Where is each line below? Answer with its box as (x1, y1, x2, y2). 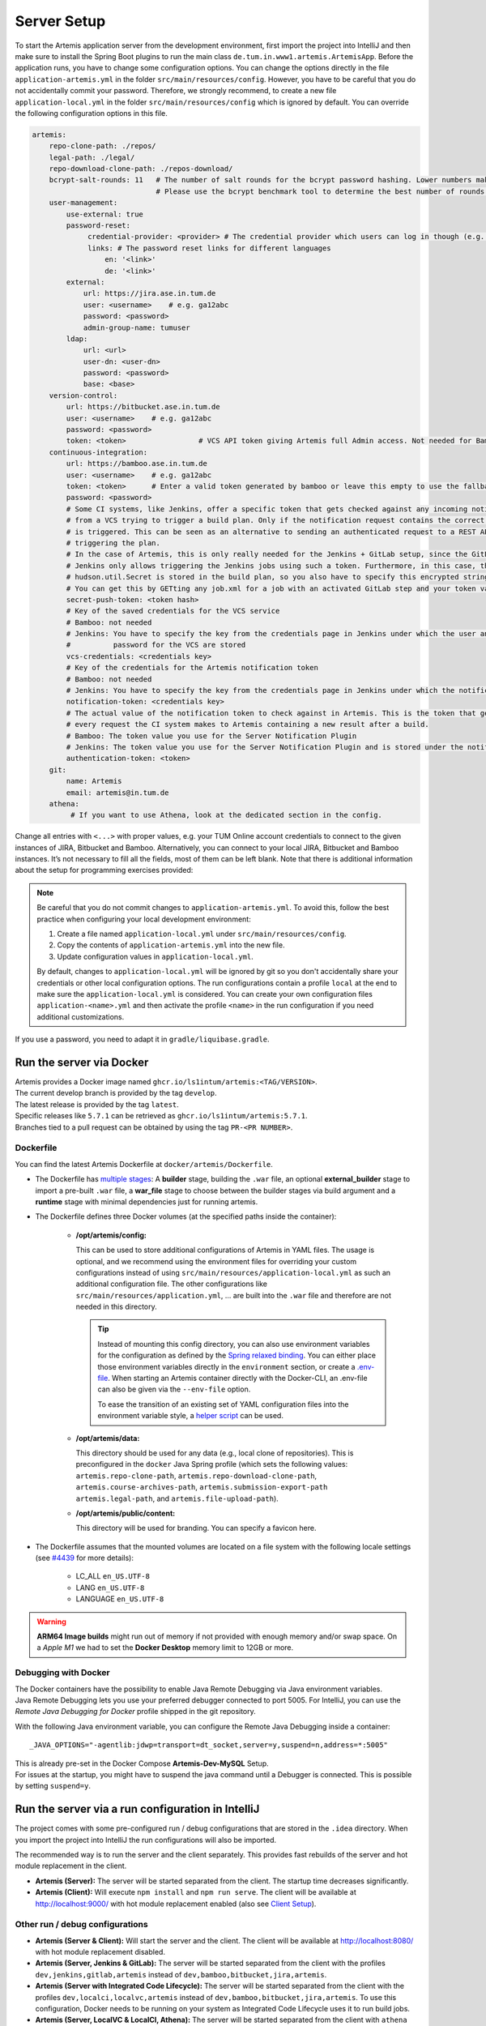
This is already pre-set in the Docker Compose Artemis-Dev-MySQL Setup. (15, 1759, 269, 1768)
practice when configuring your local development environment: (36, 914, 251, 924)
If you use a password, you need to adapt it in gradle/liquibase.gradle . (15, 1034, 271, 1045)
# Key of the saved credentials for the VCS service (66, 606, 280, 616)
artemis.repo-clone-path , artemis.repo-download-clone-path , (75, 1471, 318, 1481)
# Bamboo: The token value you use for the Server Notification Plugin (66, 731, 357, 741)
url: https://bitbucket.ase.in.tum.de (66, 402, 220, 412)
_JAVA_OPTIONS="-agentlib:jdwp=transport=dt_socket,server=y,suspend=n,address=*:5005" (29, 1741, 389, 1750)
